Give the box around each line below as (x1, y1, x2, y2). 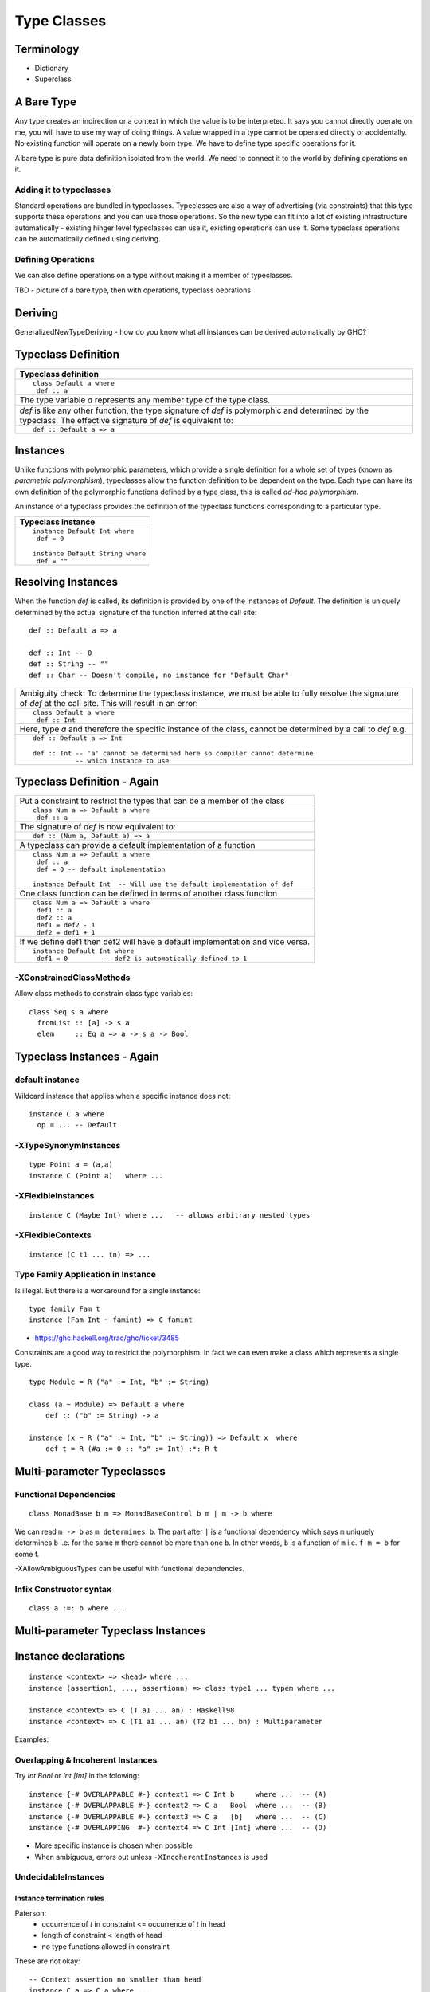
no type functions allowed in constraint (41, 1941, 170, 1951)
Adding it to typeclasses (14, 184, 111, 195)
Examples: (14, 1735, 49, 1744)
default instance (14, 1074, 80, 1085)
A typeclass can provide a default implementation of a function (19, 840, 256, 851)
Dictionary (34, 64, 69, 73)
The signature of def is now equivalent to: (19, 822, 176, 833)
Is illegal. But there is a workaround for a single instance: (14, 1285, 201, 1295)
